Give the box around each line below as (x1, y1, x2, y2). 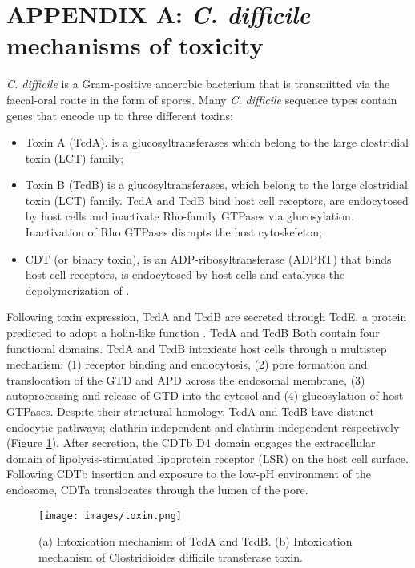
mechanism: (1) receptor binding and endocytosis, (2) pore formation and (6, 356, 368, 373)
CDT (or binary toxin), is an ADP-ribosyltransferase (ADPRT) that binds (25, 250, 392, 267)
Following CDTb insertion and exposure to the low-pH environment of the (6, 465, 371, 482)
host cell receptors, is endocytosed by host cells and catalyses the (25, 266, 345, 283)
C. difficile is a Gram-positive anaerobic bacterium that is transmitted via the (6, 75, 390, 92)
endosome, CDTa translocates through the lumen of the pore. (6, 481, 308, 498)
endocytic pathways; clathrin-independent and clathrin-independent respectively (6, 418, 400, 435)
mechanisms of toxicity (6, 29, 264, 62)
